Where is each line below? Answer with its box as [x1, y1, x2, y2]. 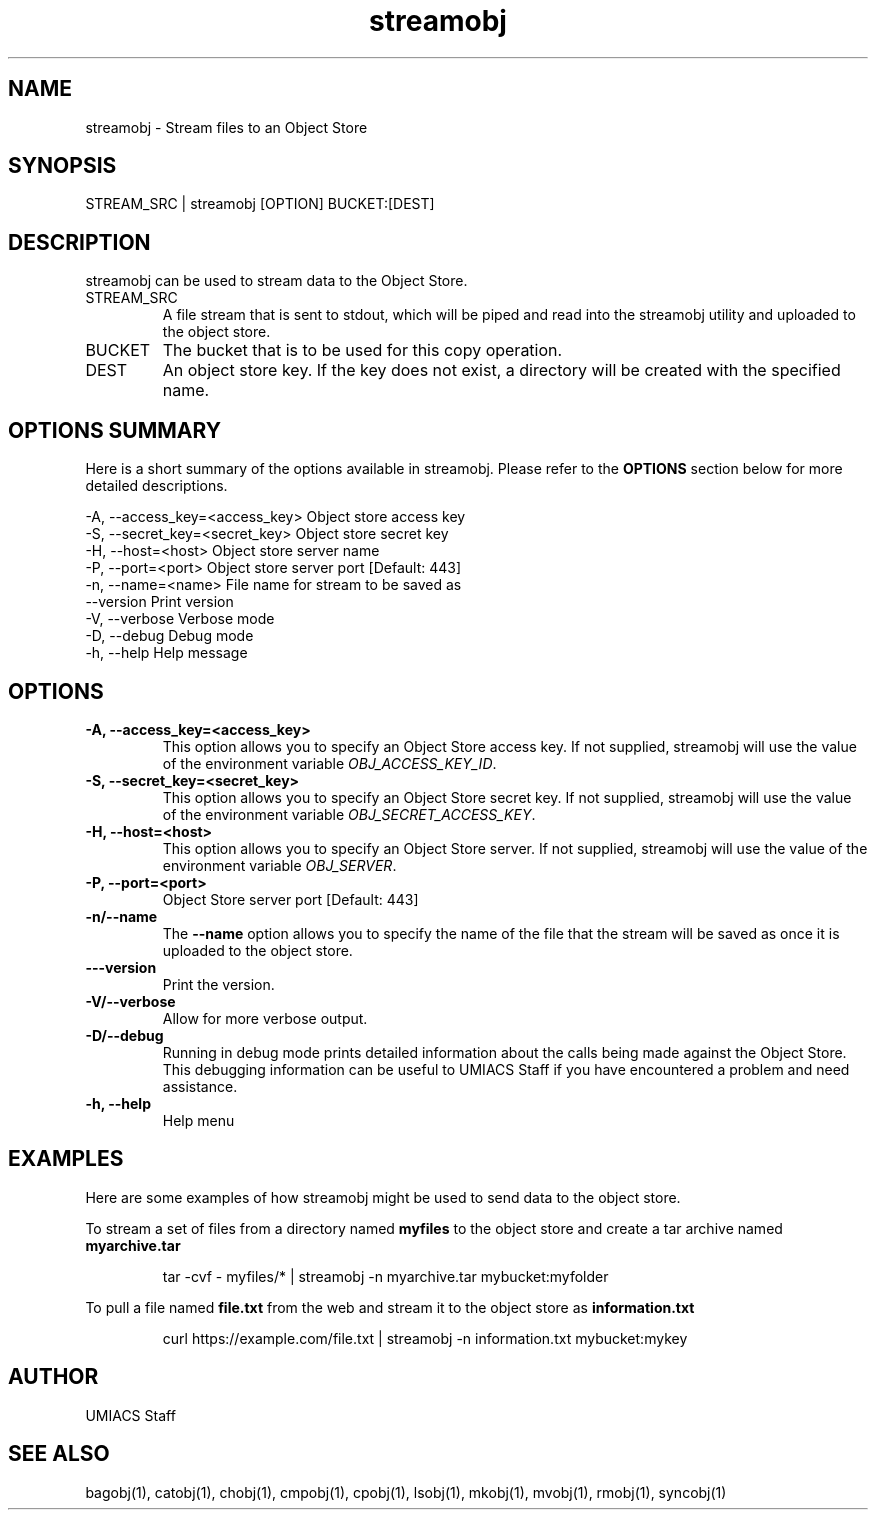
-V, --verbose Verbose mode [85, 610, 275, 628]
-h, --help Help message [85, 644, 248, 662]
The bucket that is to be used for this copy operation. [162, 340, 563, 361]
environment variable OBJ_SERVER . [162, 856, 397, 874]
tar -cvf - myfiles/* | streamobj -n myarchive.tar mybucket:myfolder [162, 1267, 609, 1285]
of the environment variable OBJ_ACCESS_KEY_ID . [162, 754, 497, 772]
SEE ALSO [8, 1441, 110, 1467]
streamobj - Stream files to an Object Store [85, 118, 368, 136]
